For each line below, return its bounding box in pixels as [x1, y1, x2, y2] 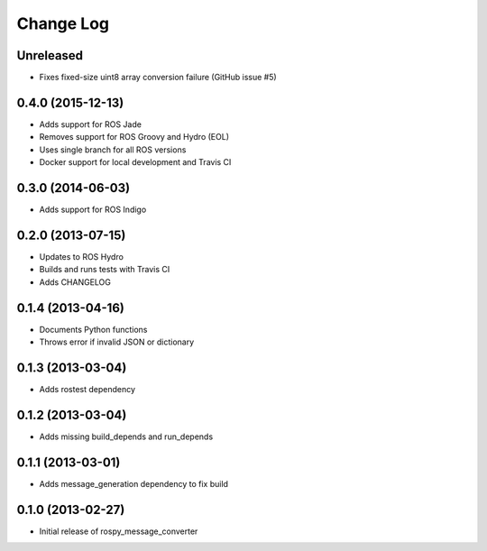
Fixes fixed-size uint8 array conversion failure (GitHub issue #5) [39, 72, 277, 83]
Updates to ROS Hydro [39, 251, 124, 262]
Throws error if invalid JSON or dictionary [39, 336, 195, 347]
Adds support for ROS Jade [39, 118, 142, 130]
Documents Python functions [39, 324, 148, 335]
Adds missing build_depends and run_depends [39, 431, 214, 442]
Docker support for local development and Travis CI [39, 157, 232, 168]
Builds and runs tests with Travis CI [39, 264, 170, 275]
